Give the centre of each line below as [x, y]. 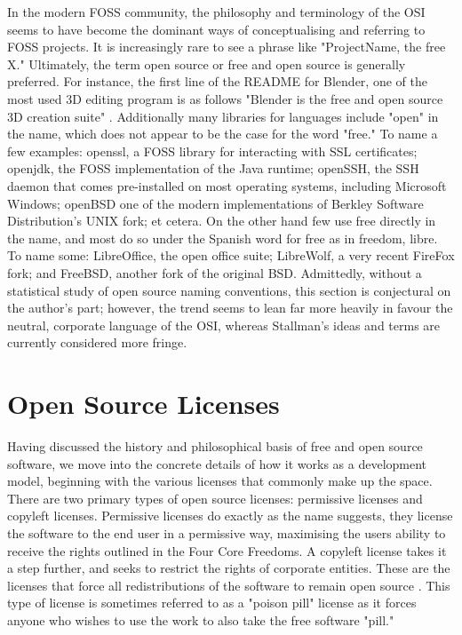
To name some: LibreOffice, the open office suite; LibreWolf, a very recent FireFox [231, 255]
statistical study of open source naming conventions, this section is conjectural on [229, 290]
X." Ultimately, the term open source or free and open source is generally [207, 63]
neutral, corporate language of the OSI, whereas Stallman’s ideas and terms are [224, 325]
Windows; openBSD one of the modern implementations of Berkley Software [215, 203]
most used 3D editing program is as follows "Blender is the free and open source [225, 98]
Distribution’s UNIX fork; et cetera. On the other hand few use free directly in [222, 221]
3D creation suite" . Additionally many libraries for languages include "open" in [223, 116]
